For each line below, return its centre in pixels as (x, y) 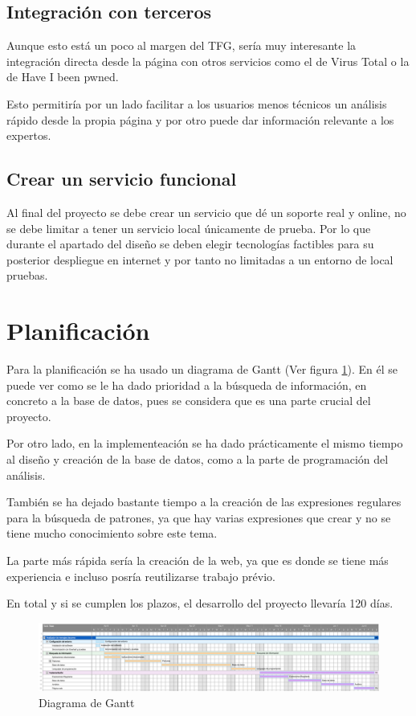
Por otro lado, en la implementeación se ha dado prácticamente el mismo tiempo (205, 443)
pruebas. (27, 275)
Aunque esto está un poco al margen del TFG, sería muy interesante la (181, 45)
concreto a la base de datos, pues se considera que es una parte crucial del (189, 401)
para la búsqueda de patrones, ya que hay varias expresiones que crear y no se (199, 517)
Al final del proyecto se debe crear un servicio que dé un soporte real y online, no (206, 212)
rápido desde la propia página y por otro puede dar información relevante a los (200, 119)
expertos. (29, 135)
